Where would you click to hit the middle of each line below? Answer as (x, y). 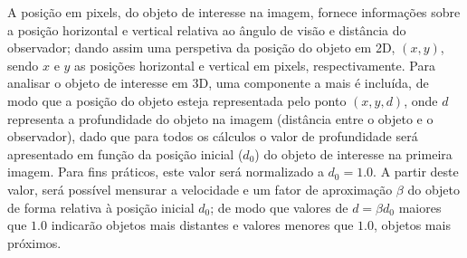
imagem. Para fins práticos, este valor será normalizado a (166, 172)
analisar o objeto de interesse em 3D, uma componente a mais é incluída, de (218, 83)
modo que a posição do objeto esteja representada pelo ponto (177, 100)
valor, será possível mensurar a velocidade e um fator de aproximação (200, 189)
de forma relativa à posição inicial (101, 207)
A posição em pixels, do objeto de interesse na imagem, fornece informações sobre (234, 12)
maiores (420, 207)
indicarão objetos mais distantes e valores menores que (202, 225)
